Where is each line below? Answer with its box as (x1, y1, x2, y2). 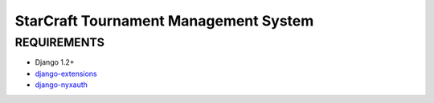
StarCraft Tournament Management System (14, 12, 314, 30)
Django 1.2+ (35, 57, 76, 67)
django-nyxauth (35, 80, 88, 89)
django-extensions (35, 69, 97, 78)
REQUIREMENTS (14, 35, 104, 50)
